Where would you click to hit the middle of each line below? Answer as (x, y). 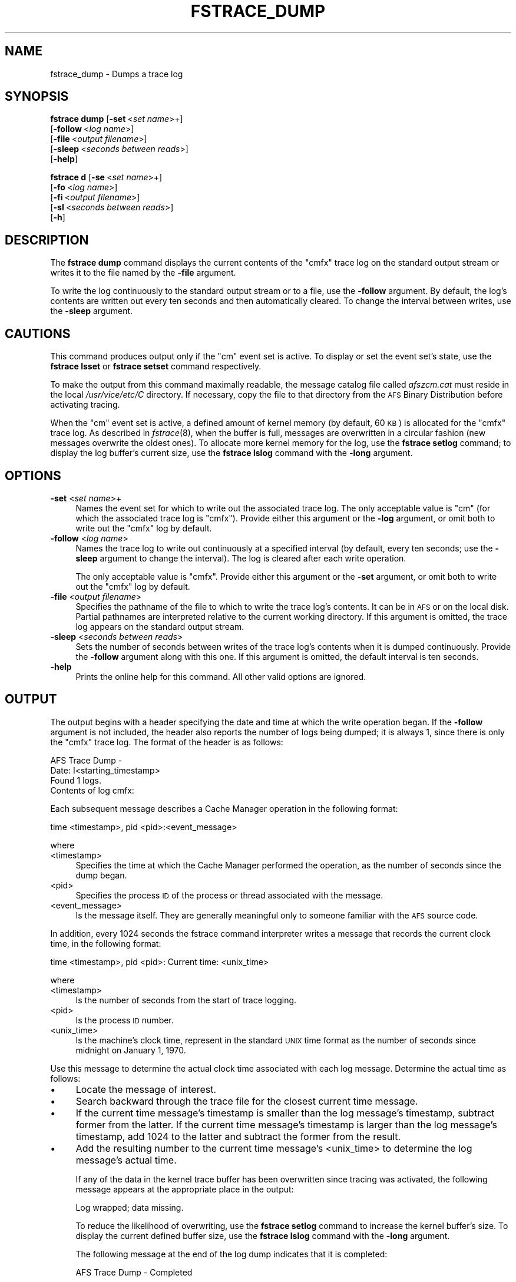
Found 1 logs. (76, 780)
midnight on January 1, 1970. (131, 1050)
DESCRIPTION (47, 240)
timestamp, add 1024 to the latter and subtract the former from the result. (238, 1136)
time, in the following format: (106, 943)
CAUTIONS (38, 333)
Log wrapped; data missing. (130, 1207)
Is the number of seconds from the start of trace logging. (186, 1000)
